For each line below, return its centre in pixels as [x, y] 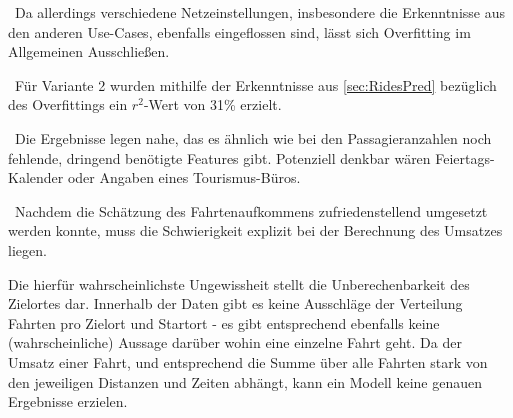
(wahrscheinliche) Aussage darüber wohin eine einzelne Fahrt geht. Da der [235, 342]
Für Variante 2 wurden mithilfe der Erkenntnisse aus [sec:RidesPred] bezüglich [255, 84]
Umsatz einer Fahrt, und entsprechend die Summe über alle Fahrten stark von [248, 361]
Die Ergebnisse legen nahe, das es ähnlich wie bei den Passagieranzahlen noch [253, 137]
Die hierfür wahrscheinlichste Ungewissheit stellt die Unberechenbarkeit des [239, 283]
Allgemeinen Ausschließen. [89, 51]
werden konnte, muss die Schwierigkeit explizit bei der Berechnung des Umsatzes [255, 230]
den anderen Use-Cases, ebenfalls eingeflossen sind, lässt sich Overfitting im [239, 31]
